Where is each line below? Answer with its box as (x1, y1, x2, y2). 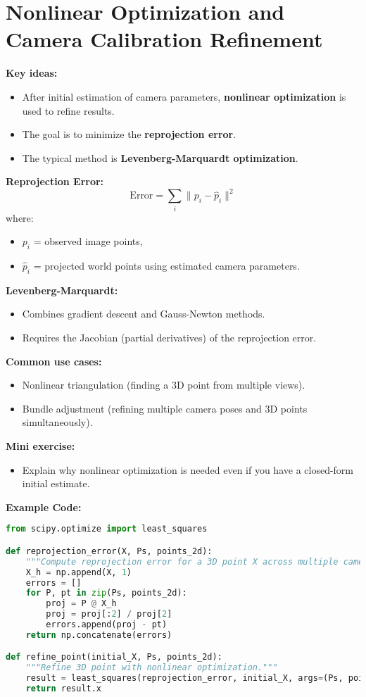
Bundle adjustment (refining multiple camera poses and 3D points (22, 401, 308, 415)
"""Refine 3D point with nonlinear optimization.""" (25, 663, 278, 673)
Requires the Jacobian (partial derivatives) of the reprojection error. (22, 330, 317, 345)
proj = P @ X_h (46, 598, 117, 609)
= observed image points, (33, 234, 143, 249)
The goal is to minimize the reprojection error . (22, 127, 236, 142)
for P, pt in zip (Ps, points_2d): (25, 588, 187, 598)
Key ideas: (6, 65, 58, 80)
